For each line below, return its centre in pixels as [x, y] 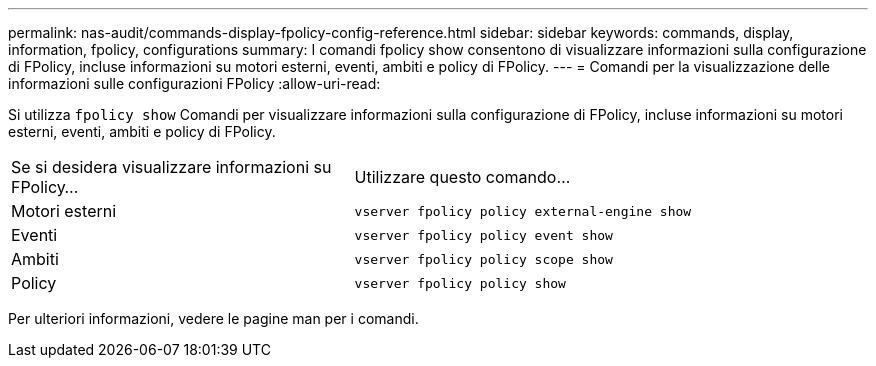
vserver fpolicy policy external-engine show [523, 211]
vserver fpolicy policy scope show [483, 259]
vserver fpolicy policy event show [483, 235]
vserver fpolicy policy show [460, 283]
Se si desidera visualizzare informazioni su [171, 167]
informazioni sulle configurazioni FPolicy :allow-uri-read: [194, 83]
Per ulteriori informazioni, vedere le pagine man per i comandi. [213, 318]
